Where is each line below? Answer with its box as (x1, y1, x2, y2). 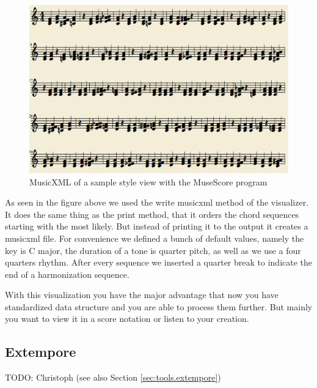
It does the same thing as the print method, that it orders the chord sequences (5, 207, 299, 220)
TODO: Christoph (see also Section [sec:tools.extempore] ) (5, 371, 221, 384)
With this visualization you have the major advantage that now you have (5, 288, 279, 301)
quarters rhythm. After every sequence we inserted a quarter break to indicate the (5, 256, 313, 269)
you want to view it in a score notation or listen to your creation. (5, 312, 249, 325)
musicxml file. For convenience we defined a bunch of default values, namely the (5, 231, 304, 244)
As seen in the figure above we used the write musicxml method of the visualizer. (5, 196, 309, 209)
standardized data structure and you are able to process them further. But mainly (5, 300, 313, 313)
